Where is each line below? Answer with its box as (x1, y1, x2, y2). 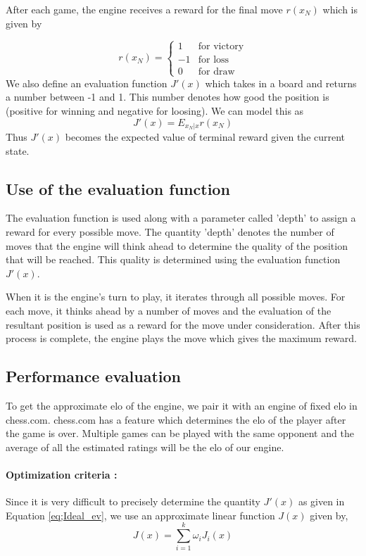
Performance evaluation (6, 365, 182, 387)
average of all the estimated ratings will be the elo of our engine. (6, 439, 284, 454)
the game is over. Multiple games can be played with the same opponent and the (6, 426, 354, 441)
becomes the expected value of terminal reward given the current (65, 129, 346, 144)
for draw (198, 66, 235, 77)
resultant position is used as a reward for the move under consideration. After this (6, 317, 360, 331)
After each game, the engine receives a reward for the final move (6, 2, 283, 16)
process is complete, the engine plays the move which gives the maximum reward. (6, 331, 357, 346)
